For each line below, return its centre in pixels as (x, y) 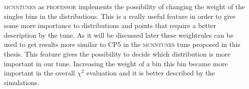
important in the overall (39, 73)
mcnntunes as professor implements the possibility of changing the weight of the (124, 6)
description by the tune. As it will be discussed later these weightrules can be (119, 35)
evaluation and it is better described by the (151, 73)
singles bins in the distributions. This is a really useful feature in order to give (120, 16)
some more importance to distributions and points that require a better (110, 25)
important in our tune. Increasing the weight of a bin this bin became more (116, 63)
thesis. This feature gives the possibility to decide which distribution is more (117, 53)
